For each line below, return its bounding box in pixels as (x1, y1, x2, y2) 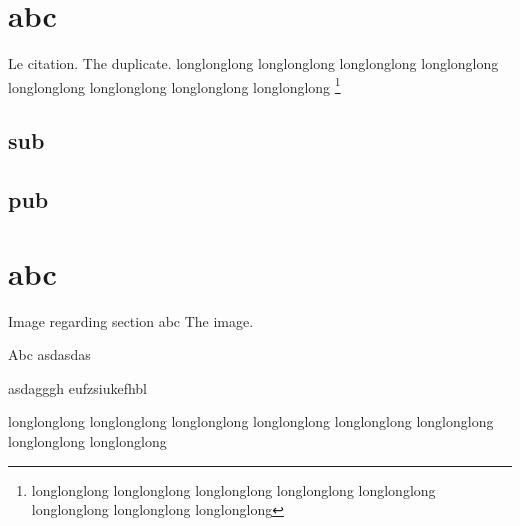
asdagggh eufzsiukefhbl (8, 377, 148, 398)
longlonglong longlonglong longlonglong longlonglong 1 (8, 73, 341, 97)
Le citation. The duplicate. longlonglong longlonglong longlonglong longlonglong (8, 53, 499, 74)
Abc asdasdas (8, 344, 91, 365)
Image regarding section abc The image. (8, 310, 254, 331)
